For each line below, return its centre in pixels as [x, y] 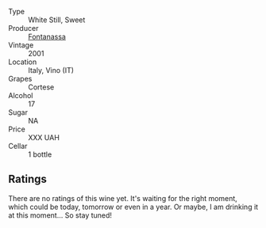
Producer [23, 28]
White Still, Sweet [57, 20]
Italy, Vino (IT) [51, 70]
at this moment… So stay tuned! [60, 215]
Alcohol [21, 95]
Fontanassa [47, 36]
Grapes [20, 79]
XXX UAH [44, 137]
